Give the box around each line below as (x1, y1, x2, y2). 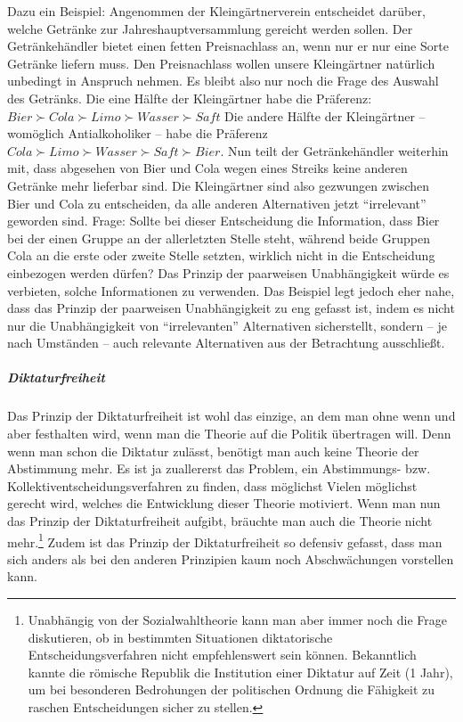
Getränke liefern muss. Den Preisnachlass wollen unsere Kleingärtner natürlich (7, 53, 435, 72)
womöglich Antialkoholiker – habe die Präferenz (7, 124, 268, 143)
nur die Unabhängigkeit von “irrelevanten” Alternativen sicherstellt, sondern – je (7, 316, 447, 334)
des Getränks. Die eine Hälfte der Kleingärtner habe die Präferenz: (7, 88, 372, 107)
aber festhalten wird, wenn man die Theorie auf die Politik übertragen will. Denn (7, 424, 451, 443)
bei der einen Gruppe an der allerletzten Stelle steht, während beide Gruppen (7, 228, 430, 247)
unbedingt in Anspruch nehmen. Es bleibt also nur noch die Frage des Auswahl (7, 71, 439, 90)
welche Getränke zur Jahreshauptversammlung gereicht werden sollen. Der (7, 19, 413, 37)
